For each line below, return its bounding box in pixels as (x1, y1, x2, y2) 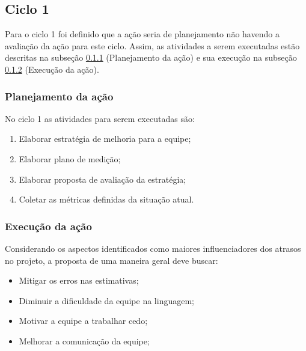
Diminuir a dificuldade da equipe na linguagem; (19, 294, 194, 307)
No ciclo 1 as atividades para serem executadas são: (5, 112, 195, 124)
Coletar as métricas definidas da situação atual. (19, 193, 194, 206)
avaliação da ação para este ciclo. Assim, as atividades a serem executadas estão (5, 39, 300, 52)
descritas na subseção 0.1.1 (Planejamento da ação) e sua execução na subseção (5, 51, 297, 64)
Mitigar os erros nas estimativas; (19, 274, 139, 287)
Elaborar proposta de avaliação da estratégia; (19, 172, 186, 185)
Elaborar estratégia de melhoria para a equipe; (19, 132, 191, 145)
